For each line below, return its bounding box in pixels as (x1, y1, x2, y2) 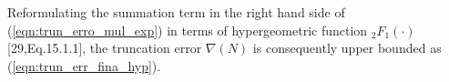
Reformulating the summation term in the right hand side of (7, 3, 345, 21)
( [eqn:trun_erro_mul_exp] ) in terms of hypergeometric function (7, 20, 368, 39)
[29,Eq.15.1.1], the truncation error (7, 38, 202, 57)
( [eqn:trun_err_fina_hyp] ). (7, 56, 161, 75)
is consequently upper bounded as (252, 38, 442, 57)
